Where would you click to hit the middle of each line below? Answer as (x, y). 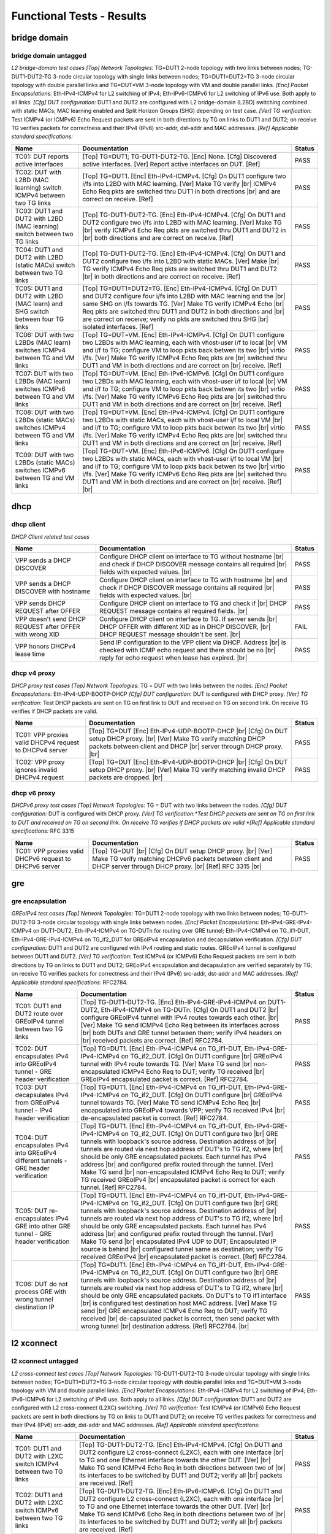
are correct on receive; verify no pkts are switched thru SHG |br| (175, 319)
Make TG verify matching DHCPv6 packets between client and (182, 858)
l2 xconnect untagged (45, 1361)
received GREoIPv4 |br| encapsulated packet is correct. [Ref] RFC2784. (184, 1257)
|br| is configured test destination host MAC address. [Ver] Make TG (179, 1303)
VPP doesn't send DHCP (50, 619)
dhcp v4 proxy (33, 673)
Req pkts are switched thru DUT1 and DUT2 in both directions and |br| (183, 311)
